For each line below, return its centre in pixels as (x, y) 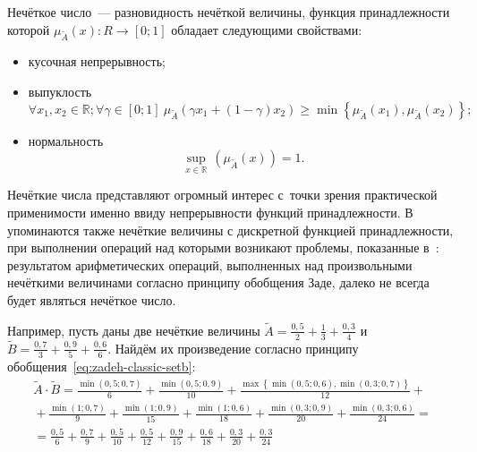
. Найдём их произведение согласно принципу (233, 348)
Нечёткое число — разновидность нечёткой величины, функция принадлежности (229, 12)
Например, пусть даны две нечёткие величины (134, 330)
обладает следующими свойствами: (267, 29)
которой (29, 29)
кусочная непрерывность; (97, 61)
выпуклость (60, 91)
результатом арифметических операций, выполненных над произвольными (210, 264)
